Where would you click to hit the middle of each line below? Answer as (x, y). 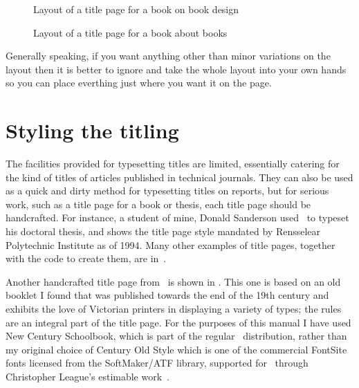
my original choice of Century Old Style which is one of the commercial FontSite (176, 349)
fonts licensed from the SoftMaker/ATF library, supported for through (157, 363)
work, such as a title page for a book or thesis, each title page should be (158, 204)
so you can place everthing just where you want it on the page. (139, 83)
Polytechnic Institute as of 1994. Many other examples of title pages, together (171, 244)
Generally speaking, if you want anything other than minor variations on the (168, 56)
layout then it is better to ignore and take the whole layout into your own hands (176, 69)
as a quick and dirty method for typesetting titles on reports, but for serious (167, 191)
